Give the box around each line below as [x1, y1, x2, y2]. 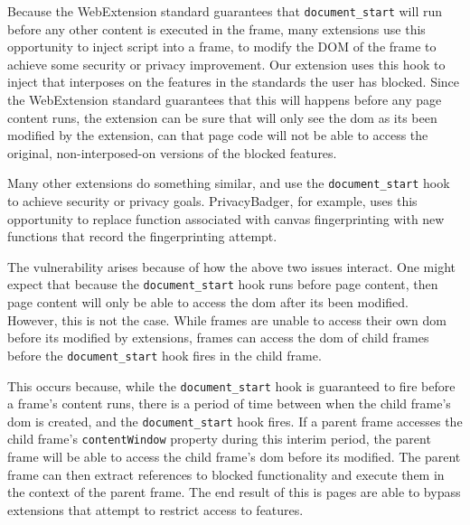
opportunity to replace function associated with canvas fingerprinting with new [7, 209, 445, 228]
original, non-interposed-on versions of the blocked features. [7, 143, 337, 162]
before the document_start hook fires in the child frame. [7, 345, 322, 364]
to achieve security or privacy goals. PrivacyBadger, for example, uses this [7, 192, 418, 211]
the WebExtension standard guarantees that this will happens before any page [7, 90, 442, 109]
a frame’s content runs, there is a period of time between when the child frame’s [7, 394, 451, 413]
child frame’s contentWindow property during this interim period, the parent [7, 429, 431, 448]
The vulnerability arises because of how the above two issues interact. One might [7, 257, 456, 276]
